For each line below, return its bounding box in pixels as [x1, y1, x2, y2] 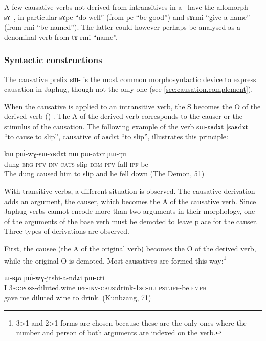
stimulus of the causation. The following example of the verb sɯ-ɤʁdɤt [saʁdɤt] [4, 121, 250, 131]
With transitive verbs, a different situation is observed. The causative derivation [4, 185, 255, 196]
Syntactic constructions [4, 53, 102, 66]
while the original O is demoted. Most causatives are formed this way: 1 [4, 253, 227, 266]
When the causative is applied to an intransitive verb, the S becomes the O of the [4, 101, 261, 111]
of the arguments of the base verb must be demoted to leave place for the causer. [4, 215, 258, 226]
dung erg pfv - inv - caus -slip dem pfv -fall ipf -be [4, 158, 148, 169]
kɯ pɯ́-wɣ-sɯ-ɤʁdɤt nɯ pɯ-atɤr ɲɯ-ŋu [4, 148, 126, 159]
